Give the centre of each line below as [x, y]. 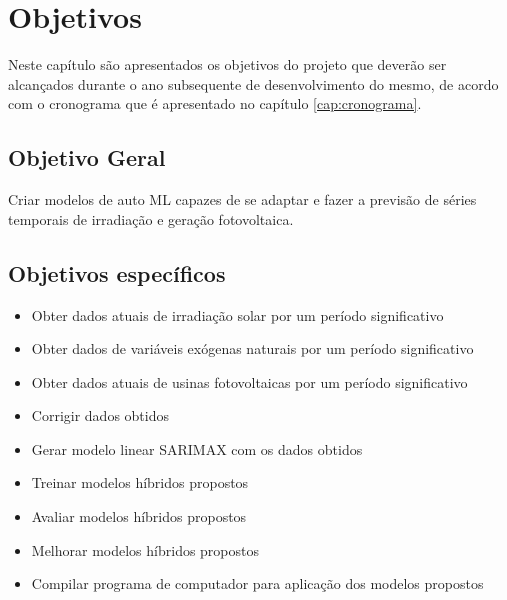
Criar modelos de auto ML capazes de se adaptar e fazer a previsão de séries [242, 199]
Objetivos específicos [117, 272]
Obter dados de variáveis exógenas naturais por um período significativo [252, 348]
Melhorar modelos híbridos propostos [145, 549]
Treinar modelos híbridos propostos [140, 482]
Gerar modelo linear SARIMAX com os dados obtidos [197, 448]
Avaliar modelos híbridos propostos [139, 516]
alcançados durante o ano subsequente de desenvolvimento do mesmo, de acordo [253, 83]
